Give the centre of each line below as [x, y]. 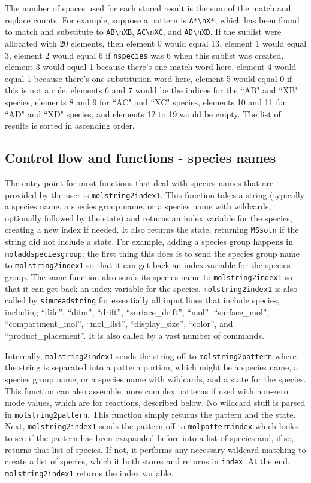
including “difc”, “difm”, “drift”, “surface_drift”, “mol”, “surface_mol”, [137, 312]
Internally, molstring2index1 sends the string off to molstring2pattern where [151, 355]
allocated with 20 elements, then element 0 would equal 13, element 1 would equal [156, 43]
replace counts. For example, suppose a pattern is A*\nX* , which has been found [152, 19]
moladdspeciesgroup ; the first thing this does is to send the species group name [152, 253]
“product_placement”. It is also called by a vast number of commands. [135, 335]
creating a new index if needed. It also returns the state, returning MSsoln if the [152, 230]
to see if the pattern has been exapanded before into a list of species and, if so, [150, 438]
